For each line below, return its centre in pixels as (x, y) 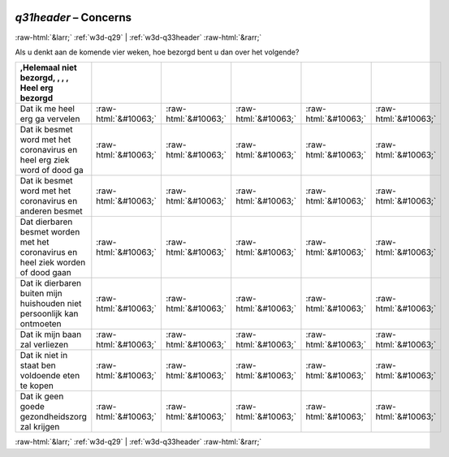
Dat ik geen (42, 396)
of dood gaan (46, 273)
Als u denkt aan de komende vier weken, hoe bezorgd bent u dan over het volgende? (157, 52)
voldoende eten (50, 376)
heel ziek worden (53, 262)
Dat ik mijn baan (51, 334)
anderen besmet (51, 211)
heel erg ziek (45, 160)
